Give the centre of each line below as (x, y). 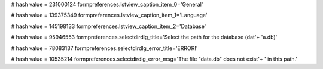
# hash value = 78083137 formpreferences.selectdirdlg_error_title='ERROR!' (104, 48)
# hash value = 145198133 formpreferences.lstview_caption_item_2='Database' (109, 26)
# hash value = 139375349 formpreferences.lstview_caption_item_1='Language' (109, 15)
